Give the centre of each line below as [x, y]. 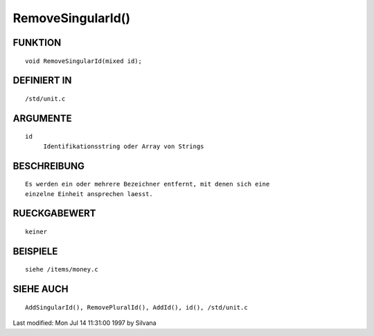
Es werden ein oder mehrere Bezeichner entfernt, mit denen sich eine [148, 184]
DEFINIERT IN [42, 81]
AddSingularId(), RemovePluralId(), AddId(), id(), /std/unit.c [137, 307]
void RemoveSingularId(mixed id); [83, 61]
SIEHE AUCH [41, 289]
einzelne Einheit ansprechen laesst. [89, 194]
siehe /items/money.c [62, 269]
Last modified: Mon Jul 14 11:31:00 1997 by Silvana [84, 323]
